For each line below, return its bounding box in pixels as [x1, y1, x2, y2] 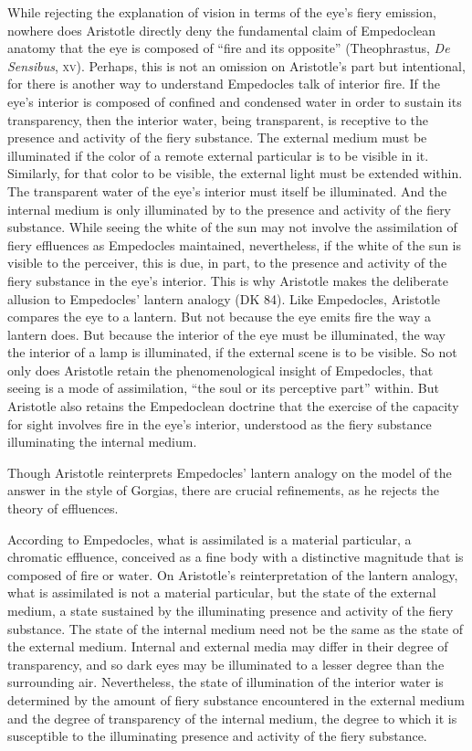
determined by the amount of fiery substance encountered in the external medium [7, 690, 465, 709]
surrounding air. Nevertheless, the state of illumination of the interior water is [7, 672, 444, 692]
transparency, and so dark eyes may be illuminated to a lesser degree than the [7, 654, 445, 673]
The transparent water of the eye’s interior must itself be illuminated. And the [7, 181, 447, 200]
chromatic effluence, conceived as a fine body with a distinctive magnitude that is [7, 547, 464, 566]
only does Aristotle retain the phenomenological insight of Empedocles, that [7, 360, 434, 379]
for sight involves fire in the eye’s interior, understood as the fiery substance [7, 414, 432, 433]
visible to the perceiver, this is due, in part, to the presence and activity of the [7, 253, 447, 272]
